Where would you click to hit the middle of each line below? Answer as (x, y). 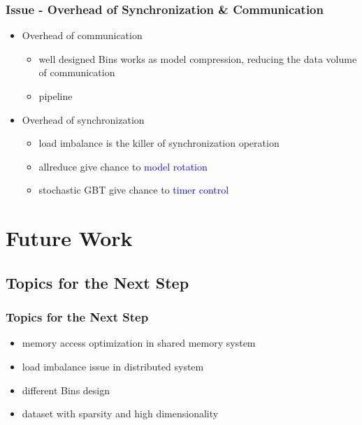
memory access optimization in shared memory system (139, 343)
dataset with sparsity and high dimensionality (120, 413)
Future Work (69, 238)
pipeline (56, 96)
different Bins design (66, 390)
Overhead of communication (82, 35)
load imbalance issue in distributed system (113, 366)
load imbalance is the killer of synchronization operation (159, 143)
